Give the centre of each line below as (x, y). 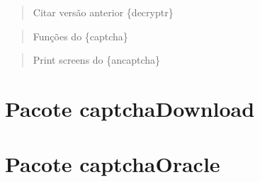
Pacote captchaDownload (130, 108)
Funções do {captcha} (80, 36)
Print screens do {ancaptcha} (97, 60)
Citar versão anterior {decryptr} (103, 12)
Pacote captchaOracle (113, 164)
